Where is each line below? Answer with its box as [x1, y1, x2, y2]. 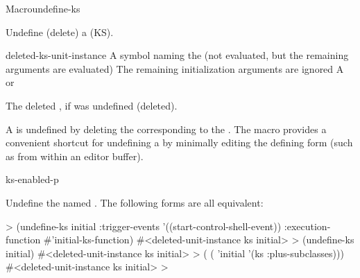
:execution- [284, 218, 331, 233]
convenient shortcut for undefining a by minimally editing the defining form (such [6, 135, 353, 150]
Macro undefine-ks [6, 1, 80, 15]
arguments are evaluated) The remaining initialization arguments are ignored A [6, 61, 344, 76]
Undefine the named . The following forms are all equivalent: [6, 195, 264, 209]
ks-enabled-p [6, 172, 59, 186]
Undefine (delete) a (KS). [6, 24, 114, 39]
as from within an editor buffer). [6, 148, 144, 163]
